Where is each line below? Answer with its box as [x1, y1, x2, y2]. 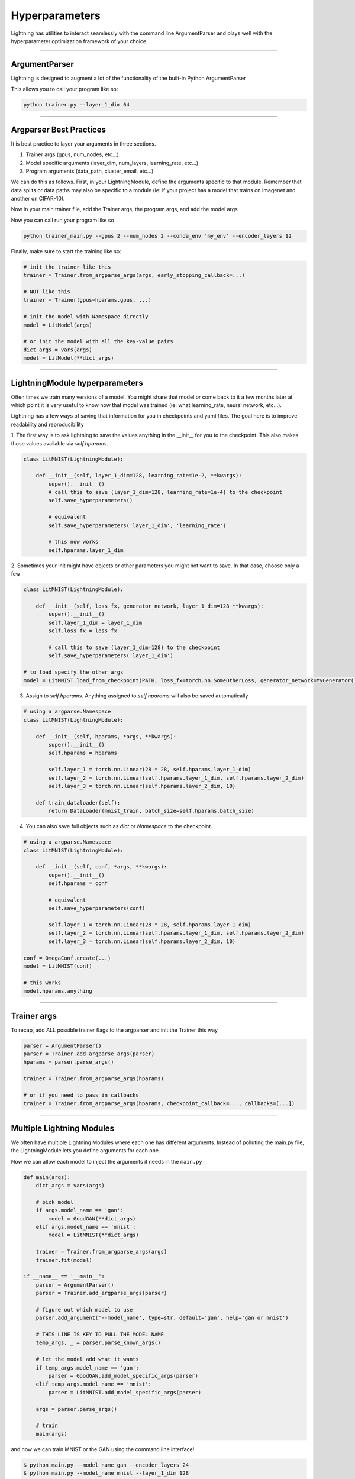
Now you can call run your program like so [11, 217, 115, 224]
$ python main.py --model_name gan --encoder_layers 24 [23, 1461, 189, 1468]
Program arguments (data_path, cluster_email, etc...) [25, 167, 154, 175]
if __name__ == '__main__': [23, 1273, 105, 1280]
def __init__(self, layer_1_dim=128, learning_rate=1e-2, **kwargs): [35, 472, 242, 479]
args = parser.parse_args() [35, 1406, 118, 1412]
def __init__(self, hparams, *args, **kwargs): [35, 733, 177, 739]
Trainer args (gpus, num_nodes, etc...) [25, 151, 120, 158]
